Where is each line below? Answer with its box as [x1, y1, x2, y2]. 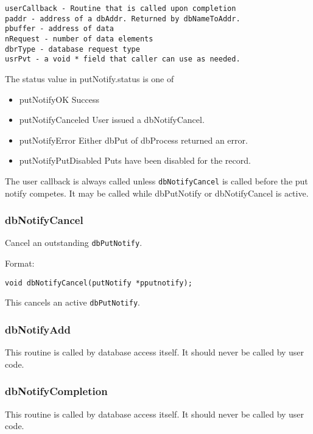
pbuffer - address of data [5, 24, 114, 33]
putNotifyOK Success [19, 93, 100, 105]
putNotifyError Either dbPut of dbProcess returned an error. [19, 133, 248, 146]
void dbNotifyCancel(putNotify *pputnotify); [5, 278, 192, 287]
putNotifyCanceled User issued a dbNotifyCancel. [19, 113, 205, 126]
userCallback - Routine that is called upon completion [5, 4, 236, 13]
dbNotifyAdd [5, 321, 71, 337]
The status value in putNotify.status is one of [5, 72, 174, 85]
